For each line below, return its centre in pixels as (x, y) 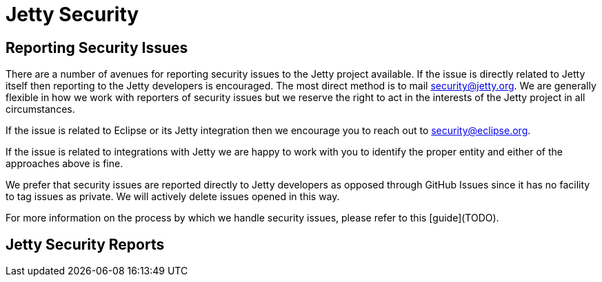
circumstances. (40, 109)
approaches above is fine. (64, 164)
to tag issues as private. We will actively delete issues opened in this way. (173, 197)
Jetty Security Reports (85, 244)
